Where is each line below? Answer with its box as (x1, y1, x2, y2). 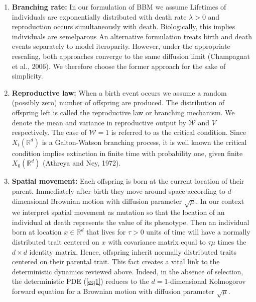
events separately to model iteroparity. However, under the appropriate (12, 41, 230, 51)
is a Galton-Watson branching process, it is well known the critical (42, 136, 247, 147)
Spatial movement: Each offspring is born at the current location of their (12, 176, 244, 186)
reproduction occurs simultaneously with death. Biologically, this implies (12, 21, 235, 32)
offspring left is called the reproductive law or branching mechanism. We (12, 107, 235, 117)
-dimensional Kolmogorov (168, 276, 246, 286)
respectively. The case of (12, 127, 87, 137)
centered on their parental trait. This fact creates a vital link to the (12, 256, 220, 267)
